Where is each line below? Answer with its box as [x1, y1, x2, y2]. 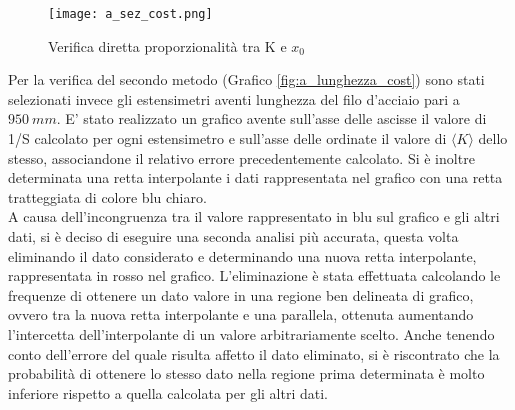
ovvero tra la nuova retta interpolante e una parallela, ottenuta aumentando [8, 304, 474, 325]
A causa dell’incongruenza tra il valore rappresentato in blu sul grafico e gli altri [8, 206, 500, 227]
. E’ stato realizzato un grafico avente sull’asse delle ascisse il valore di [56, 108, 487, 129]
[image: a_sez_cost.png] [48, 7, 213, 21]
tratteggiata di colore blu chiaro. [8, 186, 207, 207]
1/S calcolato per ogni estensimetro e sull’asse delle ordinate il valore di [8, 128, 447, 149]
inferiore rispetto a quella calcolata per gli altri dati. [8, 382, 328, 403]
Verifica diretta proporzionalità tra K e [48, 35, 287, 56]
